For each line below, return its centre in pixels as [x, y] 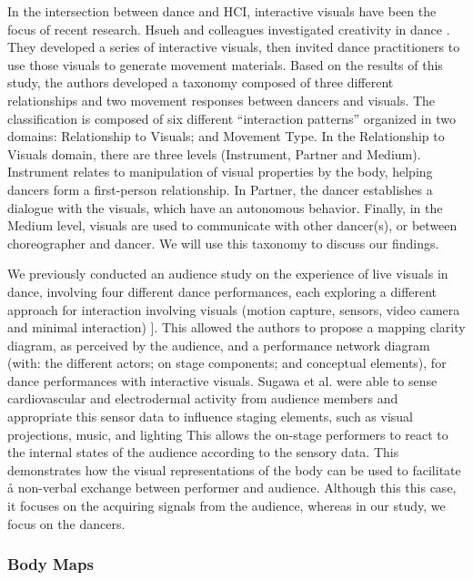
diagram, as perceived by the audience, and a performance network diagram [219, 345]
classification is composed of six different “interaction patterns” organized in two [231, 118]
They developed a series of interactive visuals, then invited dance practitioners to [234, 47]
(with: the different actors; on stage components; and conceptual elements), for [227, 363]
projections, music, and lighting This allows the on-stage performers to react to [228, 434]
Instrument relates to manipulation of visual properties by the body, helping [220, 172]
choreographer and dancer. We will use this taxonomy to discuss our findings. [223, 243]
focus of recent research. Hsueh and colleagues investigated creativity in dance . [229, 29]
